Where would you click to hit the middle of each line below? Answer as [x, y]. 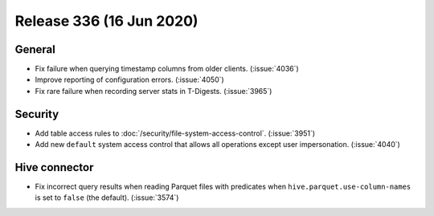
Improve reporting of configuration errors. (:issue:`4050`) [129, 79]
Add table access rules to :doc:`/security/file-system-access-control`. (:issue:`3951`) [175, 133]
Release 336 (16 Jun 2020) [106, 21]
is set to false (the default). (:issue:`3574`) [107, 198]
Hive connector [54, 167]
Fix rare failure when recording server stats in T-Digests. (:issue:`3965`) [154, 91]
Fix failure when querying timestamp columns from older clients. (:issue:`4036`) [167, 69]
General [35, 49]
